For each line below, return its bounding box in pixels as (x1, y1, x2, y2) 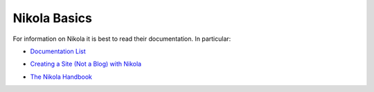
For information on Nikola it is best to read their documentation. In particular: (12, 35, 231, 43)
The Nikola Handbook (30, 73, 93, 81)
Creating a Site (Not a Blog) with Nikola (30, 59, 142, 68)
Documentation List (30, 47, 86, 55)
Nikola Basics (12, 10, 93, 26)
